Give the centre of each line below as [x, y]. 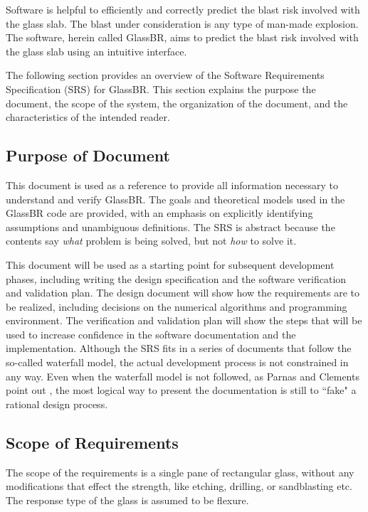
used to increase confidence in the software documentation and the [151, 334]
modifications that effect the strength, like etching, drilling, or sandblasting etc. [179, 486]
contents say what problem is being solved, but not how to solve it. [151, 241]
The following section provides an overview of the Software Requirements [165, 75]
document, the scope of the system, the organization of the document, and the [177, 103]
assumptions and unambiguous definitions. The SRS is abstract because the [170, 226]
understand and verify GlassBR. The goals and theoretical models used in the [175, 199]
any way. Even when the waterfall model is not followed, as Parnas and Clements [183, 376]
